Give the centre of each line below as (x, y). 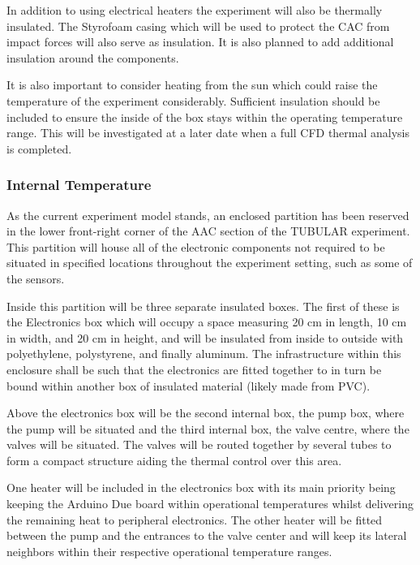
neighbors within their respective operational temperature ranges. (169, 551)
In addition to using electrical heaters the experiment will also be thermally (195, 10)
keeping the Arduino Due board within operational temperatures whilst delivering (210, 504)
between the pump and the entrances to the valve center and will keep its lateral (207, 535)
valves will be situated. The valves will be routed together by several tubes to (199, 444)
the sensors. (36, 278)
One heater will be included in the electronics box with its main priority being (201, 487)
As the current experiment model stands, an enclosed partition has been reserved (208, 215)
